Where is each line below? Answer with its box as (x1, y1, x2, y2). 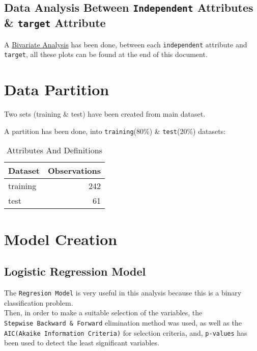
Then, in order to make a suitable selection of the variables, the (4, 307, 203, 318)
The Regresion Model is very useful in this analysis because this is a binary (4, 287, 242, 298)
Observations (48, 165, 101, 177)
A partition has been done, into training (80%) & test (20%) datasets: (4, 125, 226, 136)
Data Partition (4, 79, 109, 100)
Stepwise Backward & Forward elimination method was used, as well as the (4, 317, 242, 328)
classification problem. (4, 297, 73, 308)
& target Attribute (4, 15, 106, 31)
